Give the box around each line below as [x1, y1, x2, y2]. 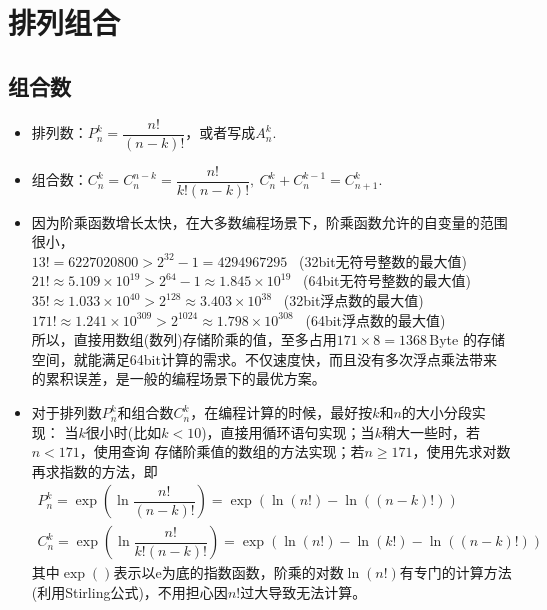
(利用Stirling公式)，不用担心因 [31, 582, 228, 603]
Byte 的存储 [429, 329, 505, 350]
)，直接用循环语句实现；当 [201, 421, 375, 442]
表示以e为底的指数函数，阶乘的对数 [113, 562, 344, 583]
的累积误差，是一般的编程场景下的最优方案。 [31, 368, 326, 389]
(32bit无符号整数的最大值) [299, 250, 468, 271]
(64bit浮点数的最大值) [305, 309, 446, 330]
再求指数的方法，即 [31, 460, 158, 481]
